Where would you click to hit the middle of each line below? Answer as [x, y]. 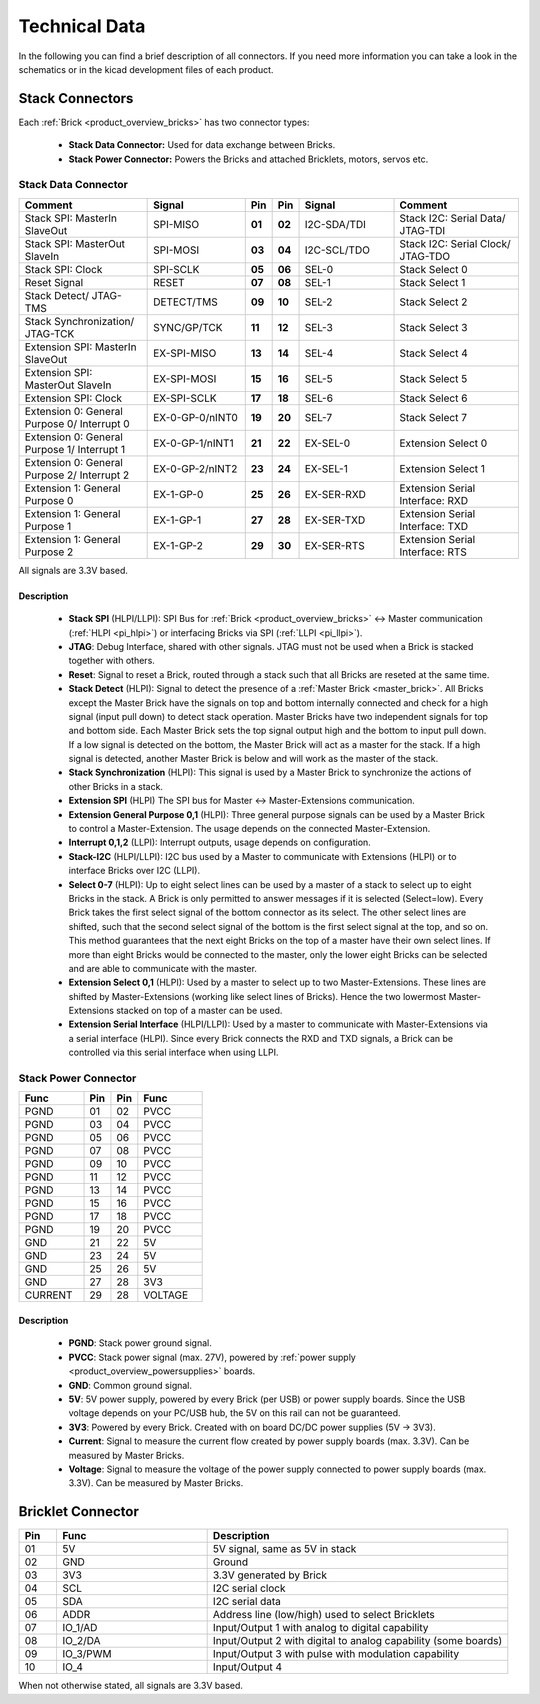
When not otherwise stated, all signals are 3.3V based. [131, 1686]
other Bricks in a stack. [116, 786]
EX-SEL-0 [327, 443]
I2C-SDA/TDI [335, 224]
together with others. [111, 661]
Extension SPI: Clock [73, 398]
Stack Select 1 [432, 282]
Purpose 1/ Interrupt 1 [75, 449]
